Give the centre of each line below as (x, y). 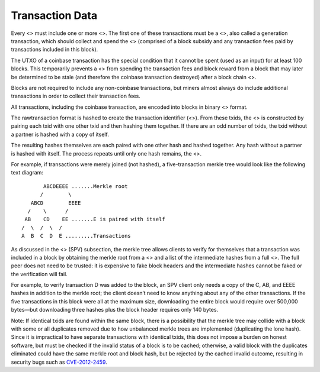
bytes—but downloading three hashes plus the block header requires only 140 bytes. (115, 310)
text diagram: (27, 173)
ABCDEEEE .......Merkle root (86, 186)
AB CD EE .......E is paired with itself (95, 219)
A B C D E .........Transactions (76, 236)
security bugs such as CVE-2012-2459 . (59, 362)
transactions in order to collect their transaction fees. (76, 96)
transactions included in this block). (55, 50)
